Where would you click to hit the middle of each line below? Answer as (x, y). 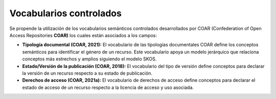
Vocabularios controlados (66, 13)
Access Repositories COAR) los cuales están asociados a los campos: (83, 35)
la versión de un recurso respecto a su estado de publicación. (87, 73)
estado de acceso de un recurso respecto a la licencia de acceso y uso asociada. (108, 87)
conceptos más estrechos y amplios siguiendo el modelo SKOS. (89, 59)
